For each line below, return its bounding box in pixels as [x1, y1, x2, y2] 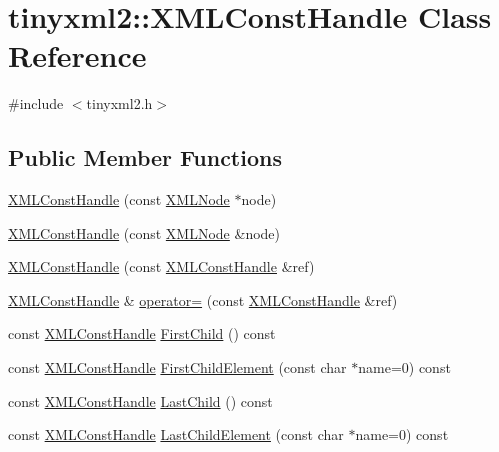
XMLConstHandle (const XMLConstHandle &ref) [8, 256, 315, 277]
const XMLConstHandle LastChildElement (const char [8, 424, 344, 445]
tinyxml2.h [86, 93, 153, 114]
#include [8, 93, 64, 114]
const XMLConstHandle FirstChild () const [8, 323, 276, 344]
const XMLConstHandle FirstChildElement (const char [8, 357, 347, 378]
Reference [8, 35, 147, 76]
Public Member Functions [8, 142, 282, 173]
